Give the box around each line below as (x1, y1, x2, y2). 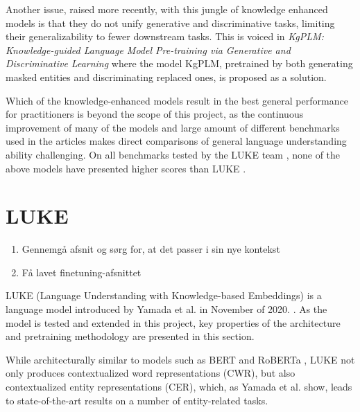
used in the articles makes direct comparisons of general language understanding (6, 134, 347, 148)
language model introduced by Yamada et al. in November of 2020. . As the (6, 302, 327, 316)
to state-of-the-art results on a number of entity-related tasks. (6, 393, 268, 407)
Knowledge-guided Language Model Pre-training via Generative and (6, 42, 291, 57)
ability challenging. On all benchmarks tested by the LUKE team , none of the (6, 147, 341, 161)
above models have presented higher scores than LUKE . (6, 161, 246, 175)
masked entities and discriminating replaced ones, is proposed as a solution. (6, 69, 327, 84)
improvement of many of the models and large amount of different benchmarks (6, 120, 340, 134)
